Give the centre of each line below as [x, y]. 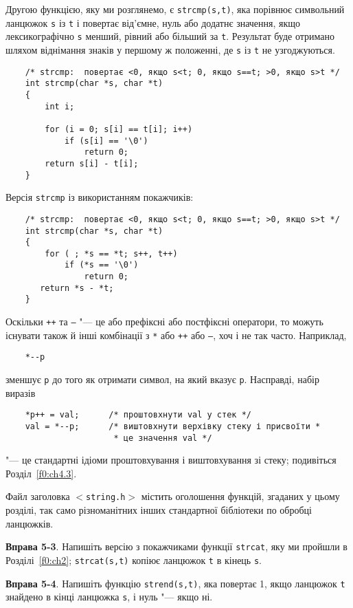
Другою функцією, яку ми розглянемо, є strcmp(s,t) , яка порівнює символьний [175, 9]
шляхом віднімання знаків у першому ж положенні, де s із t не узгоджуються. [170, 49]
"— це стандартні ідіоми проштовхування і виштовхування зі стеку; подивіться [171, 460]
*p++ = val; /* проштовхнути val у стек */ [138, 415]
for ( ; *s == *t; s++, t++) [111, 253]
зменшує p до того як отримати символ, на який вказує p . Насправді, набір [162, 379]
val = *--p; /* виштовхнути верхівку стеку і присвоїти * [173, 426]
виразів [21, 392]
